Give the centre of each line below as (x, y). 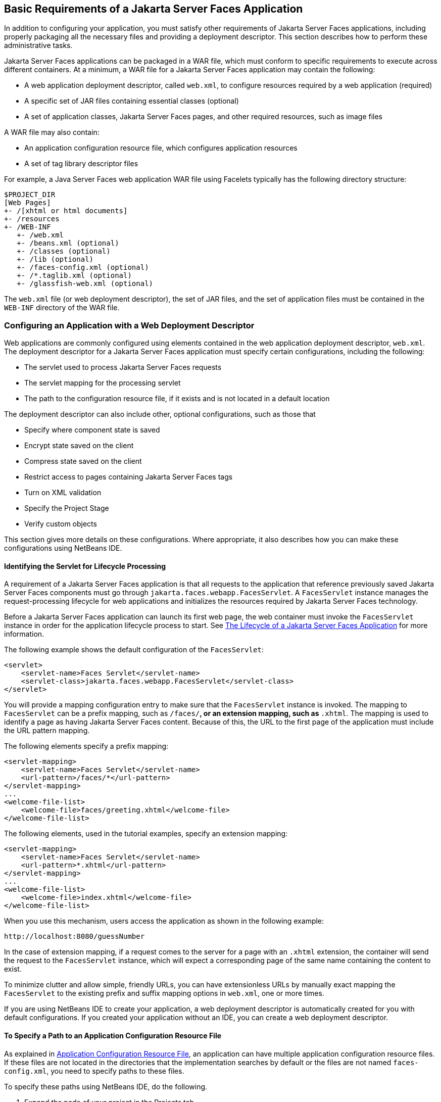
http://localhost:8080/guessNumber (75, 937)
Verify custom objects (61, 524)
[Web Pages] (28, 203)
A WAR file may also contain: (52, 132)
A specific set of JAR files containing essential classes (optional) (132, 101)
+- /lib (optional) (55, 259)
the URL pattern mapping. (47, 731)
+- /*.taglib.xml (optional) (74, 276)
